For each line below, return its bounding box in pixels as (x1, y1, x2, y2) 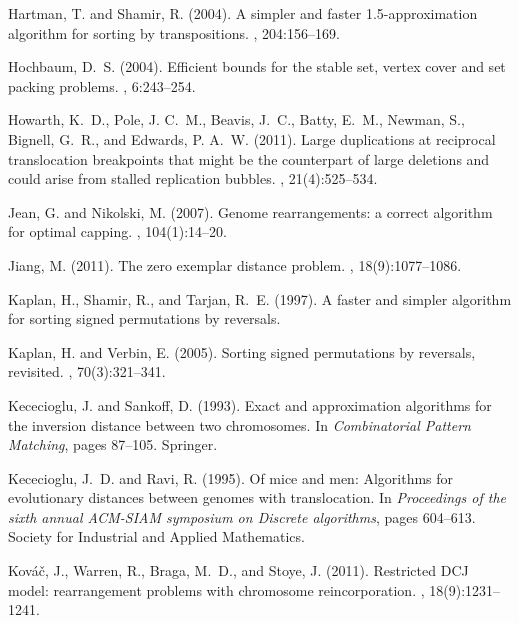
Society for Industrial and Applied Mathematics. (8, 526, 305, 547)
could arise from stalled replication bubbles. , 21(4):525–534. (8, 168, 378, 189)
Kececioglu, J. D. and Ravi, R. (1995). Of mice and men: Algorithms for (8, 467, 454, 488)
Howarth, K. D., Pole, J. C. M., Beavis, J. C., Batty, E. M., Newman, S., (8, 109, 465, 130)
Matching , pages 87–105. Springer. (8, 434, 218, 455)
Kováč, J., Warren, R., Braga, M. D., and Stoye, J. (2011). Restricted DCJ (8, 560, 469, 581)
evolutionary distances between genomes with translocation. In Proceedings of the (8, 487, 507, 508)
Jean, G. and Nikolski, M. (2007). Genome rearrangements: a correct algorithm (8, 201, 493, 222)
